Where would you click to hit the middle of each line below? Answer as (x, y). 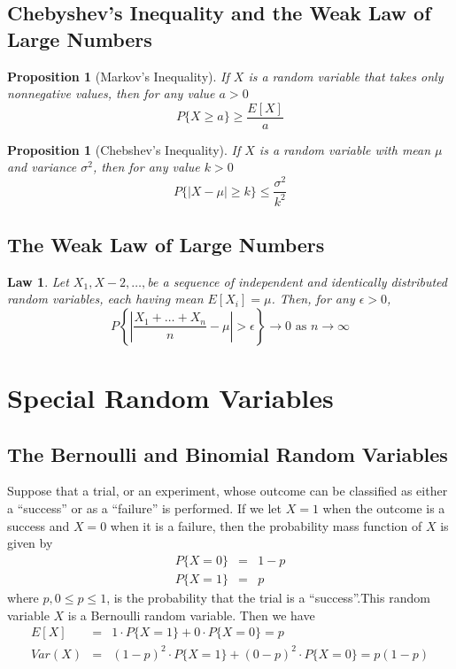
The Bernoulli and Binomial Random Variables (228, 454)
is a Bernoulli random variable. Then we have (191, 615)
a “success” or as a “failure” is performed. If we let (145, 508)
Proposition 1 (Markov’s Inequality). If (118, 76)
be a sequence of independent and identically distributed (297, 281)
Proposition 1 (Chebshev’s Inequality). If (124, 149)
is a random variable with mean (345, 149)
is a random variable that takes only (346, 76)
